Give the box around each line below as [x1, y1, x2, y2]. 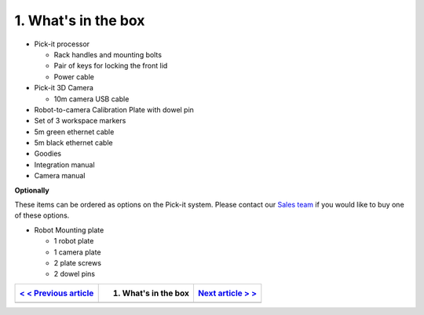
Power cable [53, 71, 94, 82]
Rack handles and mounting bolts [53, 49, 163, 59]
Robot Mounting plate [34, 225, 104, 235]
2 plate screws [53, 258, 102, 267]
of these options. [14, 211, 70, 220]
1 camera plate [53, 247, 101, 257]
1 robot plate [53, 236, 94, 246]
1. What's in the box [14, 12, 145, 29]
